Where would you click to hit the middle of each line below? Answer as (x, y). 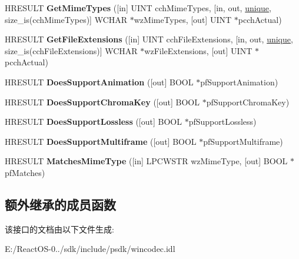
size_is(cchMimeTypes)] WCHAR (66, 19)
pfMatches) (25, 172)
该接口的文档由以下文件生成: (59, 229)
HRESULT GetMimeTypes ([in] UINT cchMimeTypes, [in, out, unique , (138, 8)
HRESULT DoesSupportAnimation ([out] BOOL (99, 82)
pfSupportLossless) (222, 122)
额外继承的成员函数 (60, 204)
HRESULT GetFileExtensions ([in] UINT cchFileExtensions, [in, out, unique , (149, 39)
